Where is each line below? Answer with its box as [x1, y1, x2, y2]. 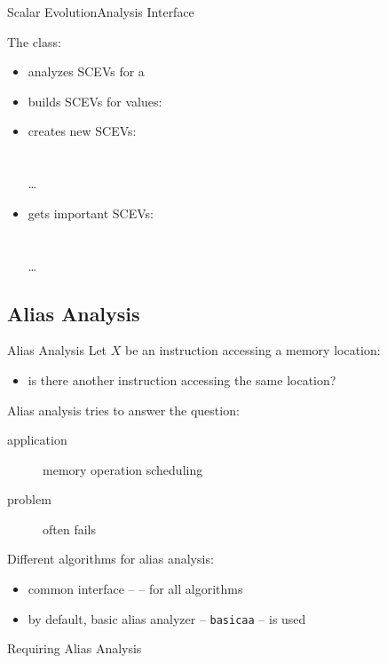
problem [7, 490, 51, 509]
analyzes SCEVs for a [28, 62, 145, 81]
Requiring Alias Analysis [7, 639, 142, 658]
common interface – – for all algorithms [28, 580, 243, 598]
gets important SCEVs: [28, 203, 154, 222]
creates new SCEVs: [28, 122, 137, 140]
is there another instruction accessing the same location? [28, 370, 336, 389]
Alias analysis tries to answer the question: [7, 400, 240, 419]
